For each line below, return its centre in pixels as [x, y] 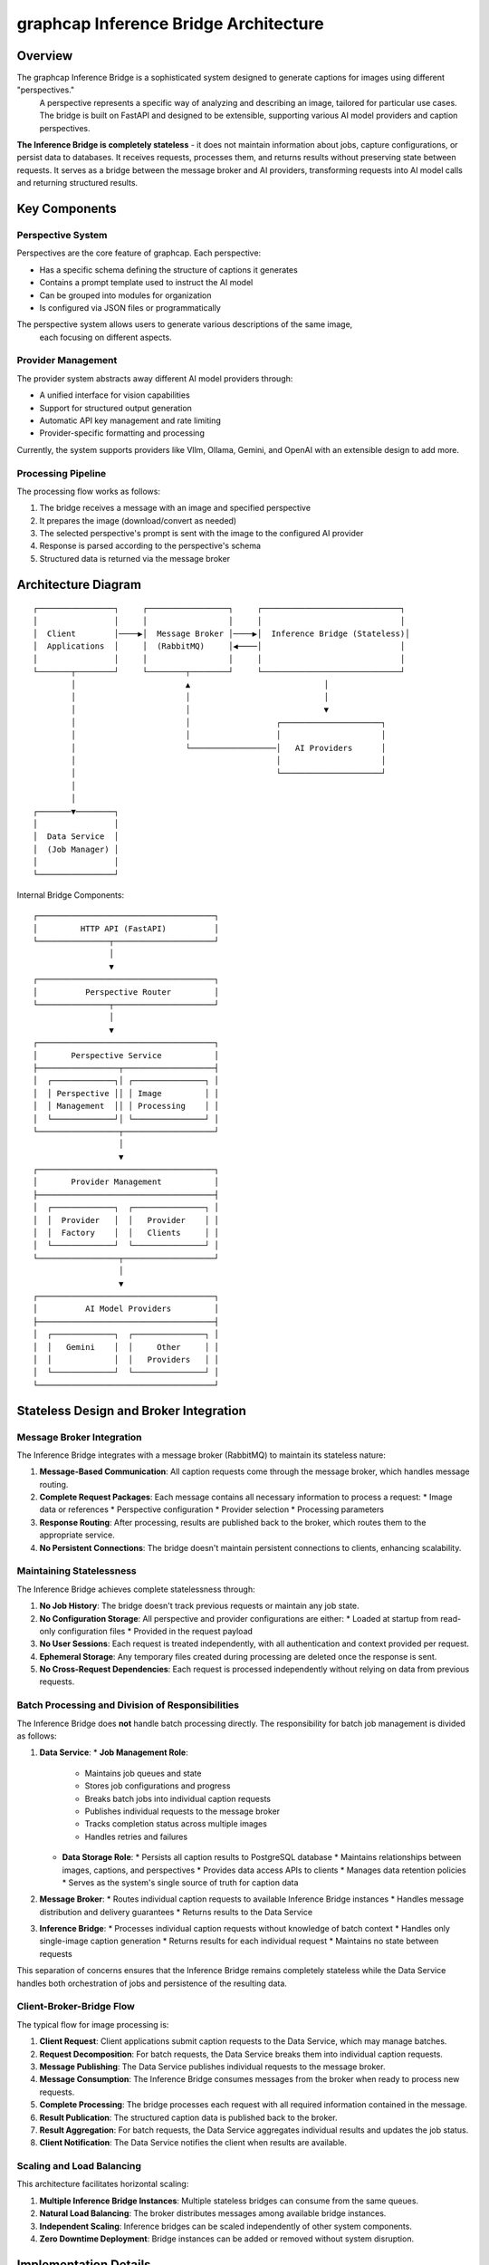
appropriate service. [77, 1535]
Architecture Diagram [79, 584]
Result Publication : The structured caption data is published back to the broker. [188, 2117]
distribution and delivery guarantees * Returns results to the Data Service [176, 1912]
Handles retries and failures [136, 1836]
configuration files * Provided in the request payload [155, 1631]
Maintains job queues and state [143, 1773]
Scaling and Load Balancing [79, 2166]
